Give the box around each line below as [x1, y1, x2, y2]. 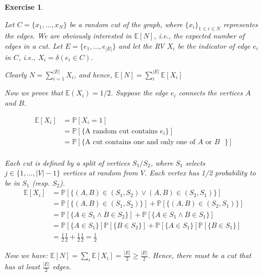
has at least [5, 261, 40, 272]
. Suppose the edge [111, 87, 168, 98]
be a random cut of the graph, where [69, 18, 183, 29]
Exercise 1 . [5, 2, 44, 12]
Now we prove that [5, 87, 63, 98]
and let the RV [118, 40, 165, 51]
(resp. [32, 177, 50, 188]
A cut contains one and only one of [85, 138, 195, 146]
